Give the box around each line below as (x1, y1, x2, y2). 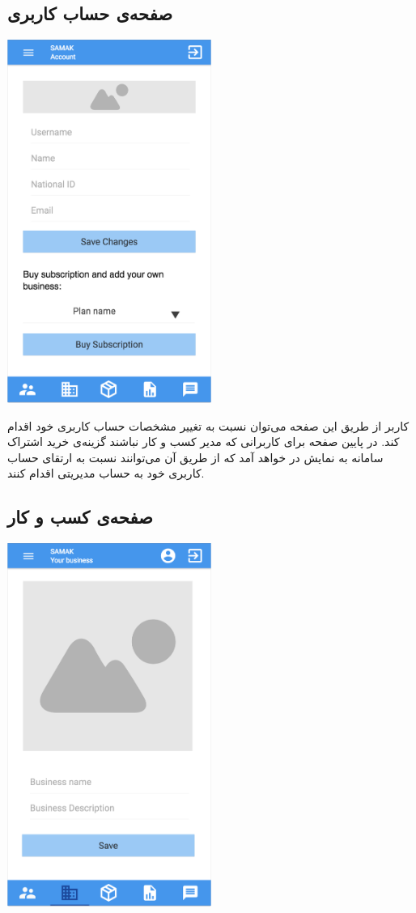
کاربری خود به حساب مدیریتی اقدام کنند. (7, 465, 205, 482)
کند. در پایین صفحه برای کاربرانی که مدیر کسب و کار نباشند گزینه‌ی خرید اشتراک (7, 433, 400, 450)
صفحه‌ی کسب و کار (7, 504, 153, 529)
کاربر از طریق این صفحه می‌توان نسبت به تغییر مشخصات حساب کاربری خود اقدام (7, 417, 410, 434)
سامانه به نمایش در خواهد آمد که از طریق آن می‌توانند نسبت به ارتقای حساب (7, 448, 384, 465)
